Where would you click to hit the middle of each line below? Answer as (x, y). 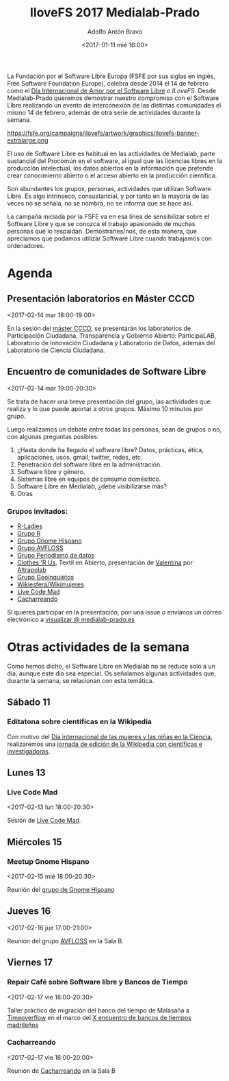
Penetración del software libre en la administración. (89, 464)
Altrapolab (31, 570)
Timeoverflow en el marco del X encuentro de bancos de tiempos (99, 1017)
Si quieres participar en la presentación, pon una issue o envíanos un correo (114, 612)
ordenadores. (26, 245)
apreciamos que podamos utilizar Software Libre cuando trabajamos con (109, 238)
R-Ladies (30, 526)
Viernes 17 (30, 963)
